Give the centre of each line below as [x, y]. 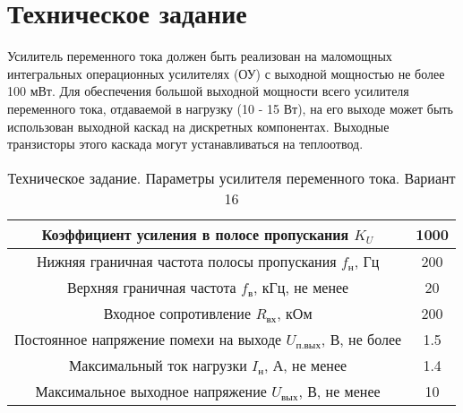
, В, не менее [339, 391]
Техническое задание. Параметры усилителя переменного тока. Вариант [231, 177]
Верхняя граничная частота [152, 287]
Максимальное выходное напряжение [151, 391]
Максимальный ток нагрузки [158, 365]
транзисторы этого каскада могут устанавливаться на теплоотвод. [185, 144]
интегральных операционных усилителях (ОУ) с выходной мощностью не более [226, 73]
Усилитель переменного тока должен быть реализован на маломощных [200, 56]
